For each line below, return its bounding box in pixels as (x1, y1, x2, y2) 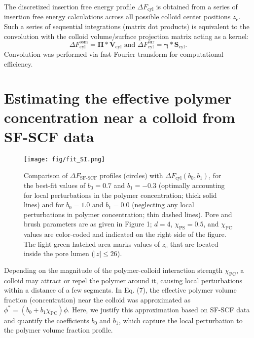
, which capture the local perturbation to (118, 315, 243, 325)
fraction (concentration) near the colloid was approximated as (4, 294, 190, 304)
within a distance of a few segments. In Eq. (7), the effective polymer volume (4, 285, 237, 295)
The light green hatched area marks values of (24, 238, 160, 249)
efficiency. (4, 58, 33, 69)
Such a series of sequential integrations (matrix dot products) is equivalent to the (4, 21, 250, 32)
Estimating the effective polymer (4, 87, 232, 108)
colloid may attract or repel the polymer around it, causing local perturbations (4, 275, 243, 285)
